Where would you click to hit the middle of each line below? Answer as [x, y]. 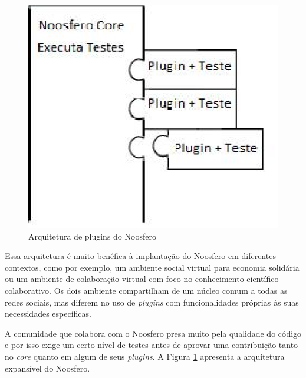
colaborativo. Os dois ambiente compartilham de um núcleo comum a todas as [146, 291]
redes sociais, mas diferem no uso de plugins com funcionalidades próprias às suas [152, 302]
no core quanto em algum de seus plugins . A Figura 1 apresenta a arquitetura [145, 357]
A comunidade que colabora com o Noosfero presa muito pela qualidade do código [153, 333]
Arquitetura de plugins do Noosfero [92, 236]
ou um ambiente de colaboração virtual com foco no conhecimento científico [142, 279]
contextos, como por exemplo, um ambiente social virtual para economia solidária [152, 267]
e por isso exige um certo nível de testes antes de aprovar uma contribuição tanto [152, 345]
